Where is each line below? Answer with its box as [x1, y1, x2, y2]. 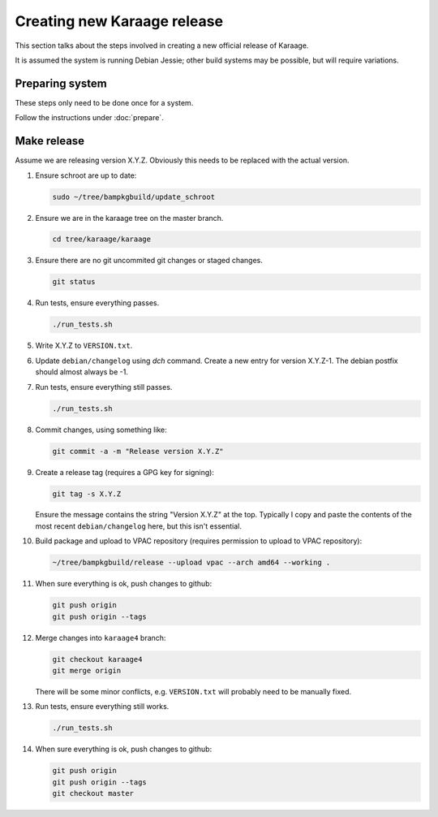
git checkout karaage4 [52, 655, 143, 664]
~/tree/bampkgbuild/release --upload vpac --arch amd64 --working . [52, 558, 331, 568]
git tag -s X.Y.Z [52, 489, 122, 499]
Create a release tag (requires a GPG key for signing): [35, 467, 215, 477]
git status [52, 277, 96, 287]
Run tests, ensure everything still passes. [35, 382, 173, 391]
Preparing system [15, 76, 107, 90]
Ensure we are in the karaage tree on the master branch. [35, 213, 224, 223]
